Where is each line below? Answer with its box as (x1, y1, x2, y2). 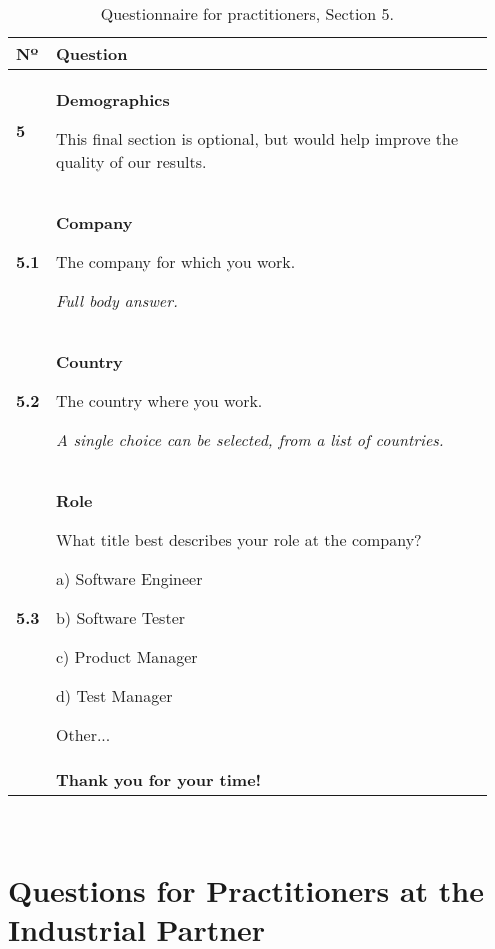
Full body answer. (55, 289, 178, 312)
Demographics (55, 88, 170, 111)
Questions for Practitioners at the (8, 869, 485, 910)
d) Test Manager (55, 684, 173, 707)
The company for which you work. (55, 250, 296, 273)
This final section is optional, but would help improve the (55, 127, 459, 150)
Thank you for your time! (55, 768, 262, 791)
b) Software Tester (55, 606, 186, 629)
